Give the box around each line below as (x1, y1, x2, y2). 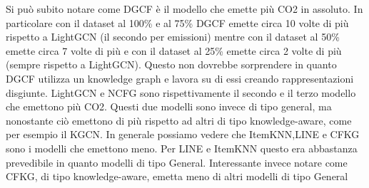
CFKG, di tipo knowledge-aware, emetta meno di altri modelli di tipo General (6, 169, 348, 184)
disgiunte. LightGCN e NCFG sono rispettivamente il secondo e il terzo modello (6, 85, 356, 100)
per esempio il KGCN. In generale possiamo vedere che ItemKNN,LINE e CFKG (6, 127, 360, 142)
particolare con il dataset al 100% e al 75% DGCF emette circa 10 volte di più (6, 15, 349, 30)
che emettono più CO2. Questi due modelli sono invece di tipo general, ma (6, 99, 332, 114)
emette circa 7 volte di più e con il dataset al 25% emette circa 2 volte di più (6, 43, 342, 58)
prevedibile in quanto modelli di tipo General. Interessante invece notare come (6, 155, 348, 169)
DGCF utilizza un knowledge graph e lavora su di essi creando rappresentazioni (6, 70, 354, 85)
